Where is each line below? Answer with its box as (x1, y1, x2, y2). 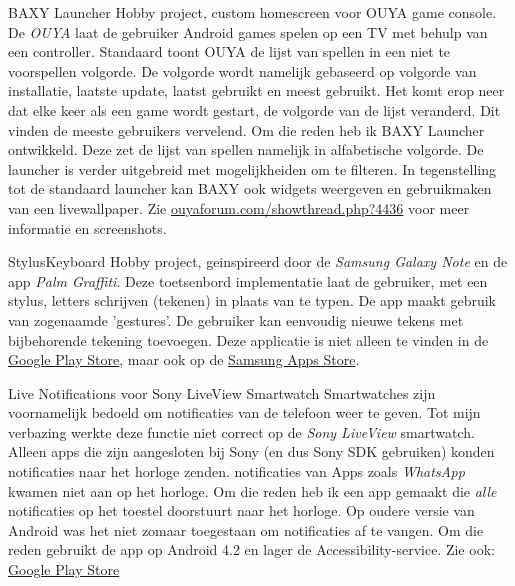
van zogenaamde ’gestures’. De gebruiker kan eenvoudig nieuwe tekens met (8, 309, 464, 330)
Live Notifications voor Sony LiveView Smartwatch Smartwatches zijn (8, 382, 436, 403)
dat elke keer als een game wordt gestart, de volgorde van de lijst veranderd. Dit (8, 99, 501, 120)
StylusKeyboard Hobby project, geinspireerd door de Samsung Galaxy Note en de (8, 251, 508, 272)
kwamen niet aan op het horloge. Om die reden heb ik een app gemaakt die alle (8, 480, 497, 501)
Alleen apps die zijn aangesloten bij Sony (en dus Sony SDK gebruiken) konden (8, 441, 495, 462)
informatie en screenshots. (8, 217, 167, 238)
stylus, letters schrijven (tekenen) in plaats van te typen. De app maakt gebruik (8, 290, 496, 311)
